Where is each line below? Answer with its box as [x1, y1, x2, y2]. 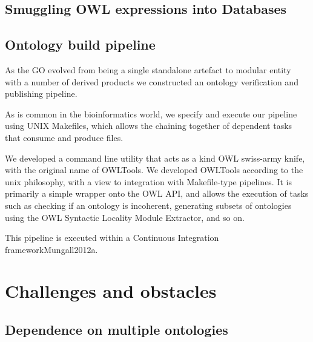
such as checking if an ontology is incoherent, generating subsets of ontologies [5, 199, 292, 211]
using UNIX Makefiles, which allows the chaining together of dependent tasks [5, 119, 292, 132]
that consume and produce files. [5, 131, 124, 143]
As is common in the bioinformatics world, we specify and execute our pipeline [5, 107, 297, 120]
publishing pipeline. [5, 87, 77, 100]
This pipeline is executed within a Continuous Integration [5, 231, 219, 244]
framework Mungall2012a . [5, 243, 98, 255]
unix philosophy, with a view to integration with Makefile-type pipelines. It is [5, 175, 292, 188]
